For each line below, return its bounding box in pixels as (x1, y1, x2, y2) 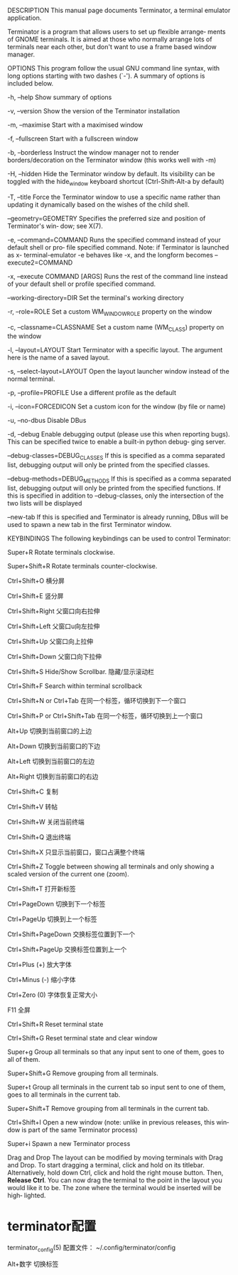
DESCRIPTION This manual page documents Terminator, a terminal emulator (7, 6, 231, 14)
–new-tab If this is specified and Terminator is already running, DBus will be (7, 513, 229, 521)
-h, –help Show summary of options (7, 93, 112, 101)
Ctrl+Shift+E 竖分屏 (7, 591, 64, 600)
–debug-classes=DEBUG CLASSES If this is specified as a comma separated (7, 451, 225, 462)
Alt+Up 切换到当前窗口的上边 (7, 727, 92, 735)
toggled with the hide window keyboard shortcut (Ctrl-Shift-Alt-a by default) (7, 178, 225, 188)
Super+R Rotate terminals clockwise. (7, 548, 115, 556)
